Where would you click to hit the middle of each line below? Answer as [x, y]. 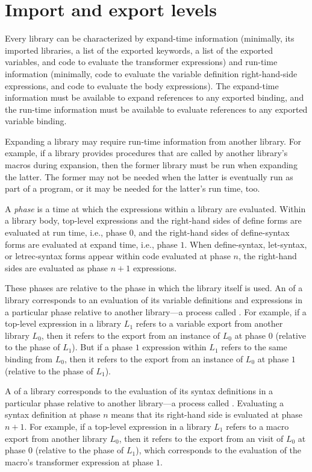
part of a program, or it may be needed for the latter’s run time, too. [133, 188]
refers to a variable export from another [209, 323]
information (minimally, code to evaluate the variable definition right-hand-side [151, 73]
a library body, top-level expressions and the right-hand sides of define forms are [153, 220]
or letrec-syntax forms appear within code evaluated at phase [118, 256]
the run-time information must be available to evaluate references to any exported [156, 109]
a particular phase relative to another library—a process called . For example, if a [156, 311]
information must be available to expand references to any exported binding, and [154, 97]
